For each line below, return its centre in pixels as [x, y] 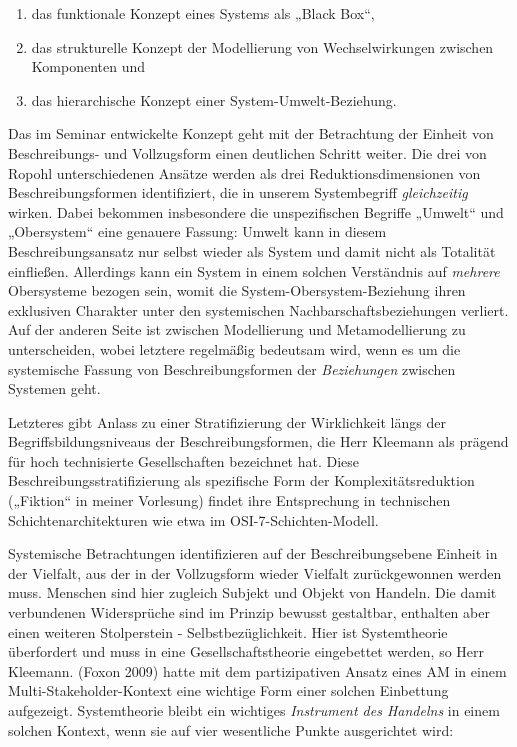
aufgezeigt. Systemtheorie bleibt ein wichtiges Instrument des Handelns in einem [254, 710]
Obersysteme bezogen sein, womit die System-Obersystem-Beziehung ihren [237, 290]
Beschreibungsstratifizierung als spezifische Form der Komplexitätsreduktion [241, 480]
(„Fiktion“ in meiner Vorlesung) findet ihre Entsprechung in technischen [229, 500]
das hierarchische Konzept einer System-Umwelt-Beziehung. [214, 99]
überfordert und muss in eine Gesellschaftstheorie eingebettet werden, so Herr [246, 651]
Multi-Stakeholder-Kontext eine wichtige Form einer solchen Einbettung [228, 690]
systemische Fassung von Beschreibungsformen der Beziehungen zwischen [232, 368]
